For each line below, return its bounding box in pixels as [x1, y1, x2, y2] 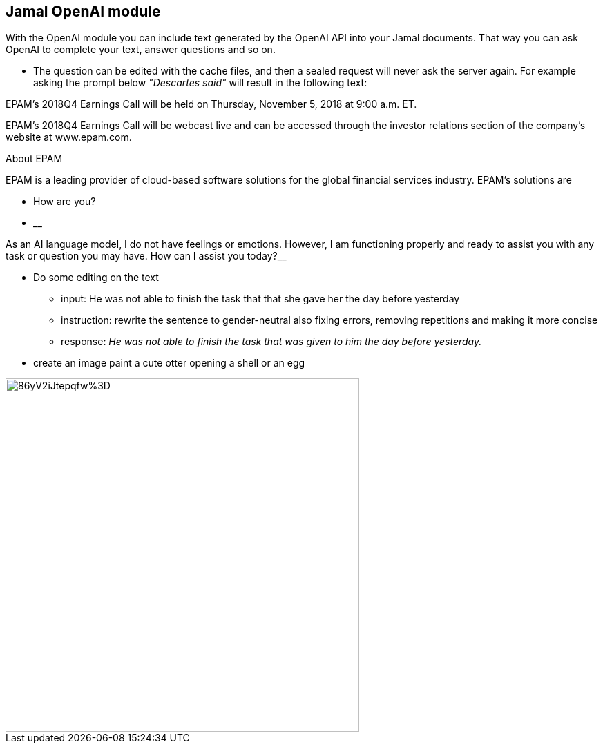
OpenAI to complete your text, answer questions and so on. [6, 43, 276, 56]
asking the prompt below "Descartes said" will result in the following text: [33, 77, 367, 89]
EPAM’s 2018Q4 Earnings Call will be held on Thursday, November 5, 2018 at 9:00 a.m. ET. [6, 98, 417, 110]
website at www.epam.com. [6, 131, 132, 144]
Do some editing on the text [33, 271, 159, 284]
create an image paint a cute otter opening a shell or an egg [33, 357, 305, 369]
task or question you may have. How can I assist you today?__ [6, 250, 287, 262]
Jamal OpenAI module [6, 3, 161, 20]
